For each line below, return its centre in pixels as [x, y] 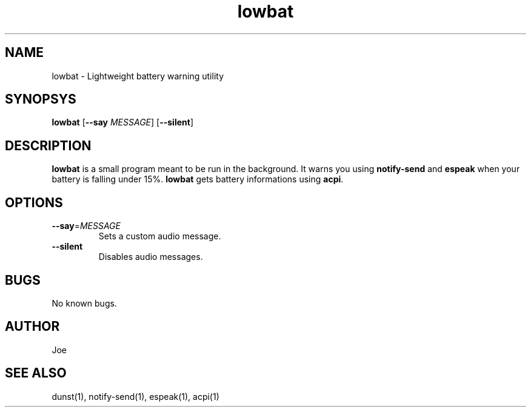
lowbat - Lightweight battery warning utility [138, 76]
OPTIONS [34, 202]
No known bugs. [84, 303]
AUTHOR [32, 327]
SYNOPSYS [41, 99]
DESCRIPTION [48, 145]
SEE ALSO [36, 373]
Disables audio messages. [151, 257]
